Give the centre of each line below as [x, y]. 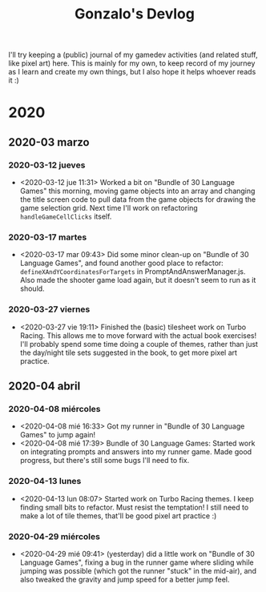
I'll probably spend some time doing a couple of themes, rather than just [139, 344]
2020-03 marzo [49, 142]
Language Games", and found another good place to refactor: [122, 263]
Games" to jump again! [58, 435]
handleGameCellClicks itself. [66, 216]
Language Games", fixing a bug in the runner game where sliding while [137, 562]
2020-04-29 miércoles [54, 536]
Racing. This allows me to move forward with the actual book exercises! [138, 335]
